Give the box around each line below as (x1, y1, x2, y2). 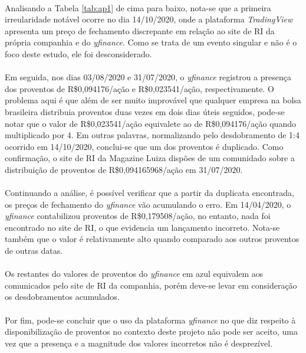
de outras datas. (5, 244, 63, 257)
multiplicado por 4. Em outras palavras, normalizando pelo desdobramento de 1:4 (5, 129, 300, 141)
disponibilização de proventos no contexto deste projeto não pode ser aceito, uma (5, 325, 298, 338)
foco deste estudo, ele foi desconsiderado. (5, 47, 152, 60)
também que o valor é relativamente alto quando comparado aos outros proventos (5, 233, 300, 245)
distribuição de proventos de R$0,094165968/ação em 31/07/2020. (5, 163, 243, 175)
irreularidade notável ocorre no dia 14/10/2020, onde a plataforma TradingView (5, 13, 293, 25)
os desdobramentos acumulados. (5, 290, 120, 303)
